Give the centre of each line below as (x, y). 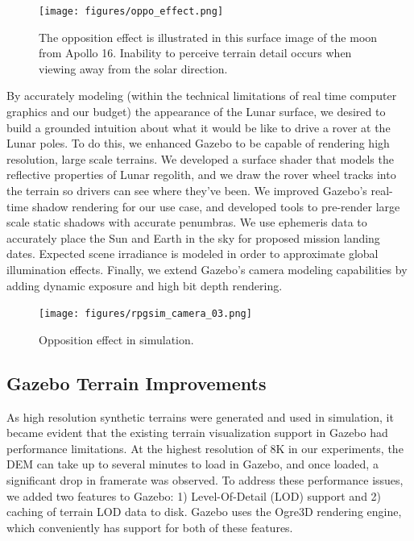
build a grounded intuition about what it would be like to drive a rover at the (199, 127)
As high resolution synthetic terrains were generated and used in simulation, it (200, 416)
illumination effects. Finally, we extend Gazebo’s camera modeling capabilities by (207, 269)
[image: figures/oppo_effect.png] (131, 11)
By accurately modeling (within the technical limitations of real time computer (202, 96)
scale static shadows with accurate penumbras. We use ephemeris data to (187, 222)
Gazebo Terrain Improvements (137, 383)
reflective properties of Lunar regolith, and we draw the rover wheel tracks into (201, 175)
